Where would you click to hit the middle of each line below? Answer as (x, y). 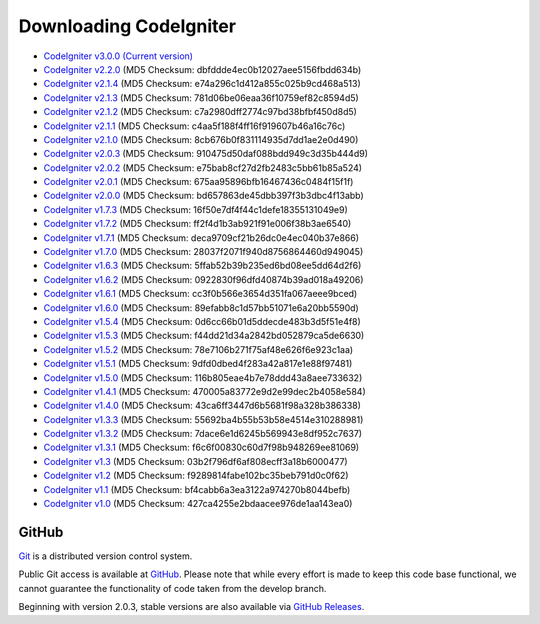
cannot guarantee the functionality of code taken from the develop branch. (172, 588)
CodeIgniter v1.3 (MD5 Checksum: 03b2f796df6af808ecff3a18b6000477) (196, 461)
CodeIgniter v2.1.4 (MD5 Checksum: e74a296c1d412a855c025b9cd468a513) (202, 84)
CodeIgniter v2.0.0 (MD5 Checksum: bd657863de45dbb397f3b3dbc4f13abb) (203, 196)
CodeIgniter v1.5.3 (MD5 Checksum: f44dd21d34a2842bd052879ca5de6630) (204, 336)
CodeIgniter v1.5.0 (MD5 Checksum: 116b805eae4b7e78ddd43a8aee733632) (203, 377)
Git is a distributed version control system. (105, 556)
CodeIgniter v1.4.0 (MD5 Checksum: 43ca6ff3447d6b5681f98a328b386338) (202, 406)
